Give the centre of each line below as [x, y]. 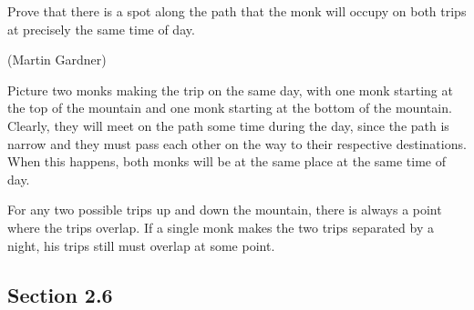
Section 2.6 [60, 294]
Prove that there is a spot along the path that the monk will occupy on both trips [237, 11]
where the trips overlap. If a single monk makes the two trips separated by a [221, 227]
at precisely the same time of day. [101, 29]
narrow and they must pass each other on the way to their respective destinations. [237, 143]
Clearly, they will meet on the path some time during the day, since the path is [228, 125]
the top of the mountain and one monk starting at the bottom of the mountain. [230, 108]
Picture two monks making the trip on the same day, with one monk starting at [230, 90]
